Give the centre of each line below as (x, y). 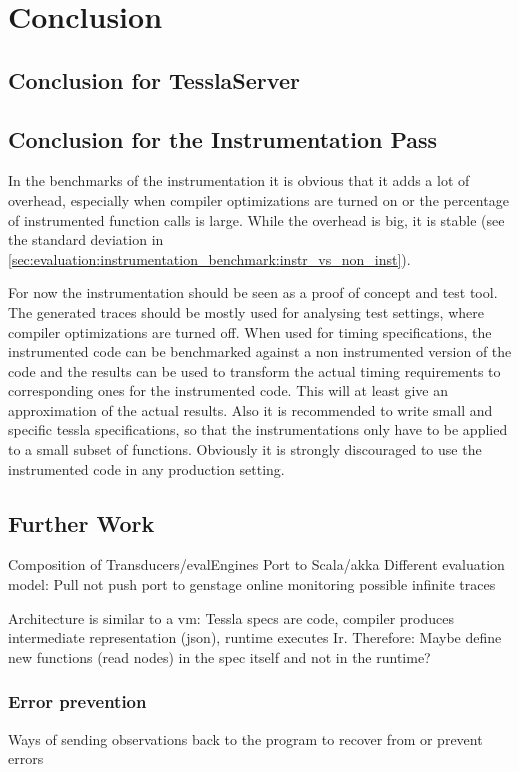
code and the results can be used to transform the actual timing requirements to (254, 370)
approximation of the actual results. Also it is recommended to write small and (250, 409)
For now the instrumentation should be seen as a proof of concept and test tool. (253, 292)
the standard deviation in (86, 239)
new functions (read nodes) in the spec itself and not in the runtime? (219, 656)
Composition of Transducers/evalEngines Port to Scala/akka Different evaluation (256, 564)
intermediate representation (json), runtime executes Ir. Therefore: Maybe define (255, 637)
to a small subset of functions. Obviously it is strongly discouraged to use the (245, 449)
